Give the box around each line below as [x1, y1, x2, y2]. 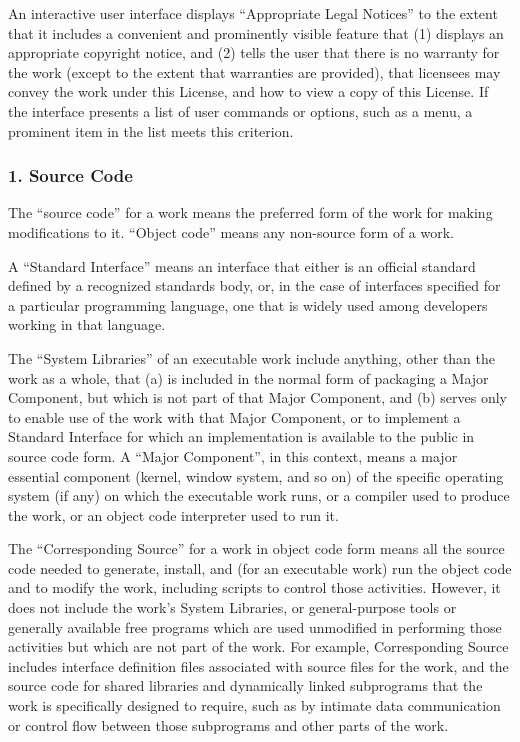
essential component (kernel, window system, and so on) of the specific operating [8, 465, 504, 486]
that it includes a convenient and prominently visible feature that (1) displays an [8, 22, 504, 43]
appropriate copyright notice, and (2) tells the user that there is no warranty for [8, 42, 500, 63]
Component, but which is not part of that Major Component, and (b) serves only [8, 387, 507, 408]
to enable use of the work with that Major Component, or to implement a [8, 406, 461, 427]
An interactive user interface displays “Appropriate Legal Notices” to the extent [8, 3, 498, 23]
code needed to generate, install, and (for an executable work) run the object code [8, 557, 512, 578]
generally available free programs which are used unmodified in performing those [8, 616, 502, 637]
